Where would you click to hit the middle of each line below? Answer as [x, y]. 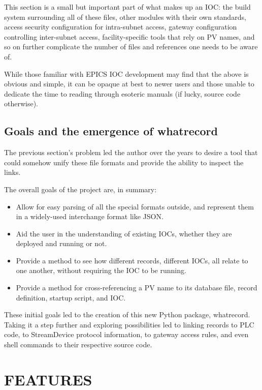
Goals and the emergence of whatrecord [111, 131]
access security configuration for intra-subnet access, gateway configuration [121, 27]
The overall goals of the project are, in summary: [80, 189]
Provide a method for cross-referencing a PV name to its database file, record [137, 288]
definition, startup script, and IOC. [71, 297]
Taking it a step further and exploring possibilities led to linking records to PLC [129, 324]
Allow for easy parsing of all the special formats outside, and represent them [135, 206]
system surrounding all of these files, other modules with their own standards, [125, 17]
